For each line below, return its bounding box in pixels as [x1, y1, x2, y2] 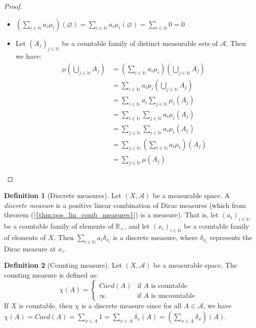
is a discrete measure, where [113, 232, 198, 242]
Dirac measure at [4, 243, 56, 253]
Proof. [4, 1, 22, 11]
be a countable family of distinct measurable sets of [62, 38, 218, 48]
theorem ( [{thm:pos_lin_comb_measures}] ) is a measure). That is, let [4, 209, 219, 220]
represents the [210, 232, 253, 242]
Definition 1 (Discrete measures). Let [4, 190, 122, 200]
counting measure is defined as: [4, 269, 98, 280]
